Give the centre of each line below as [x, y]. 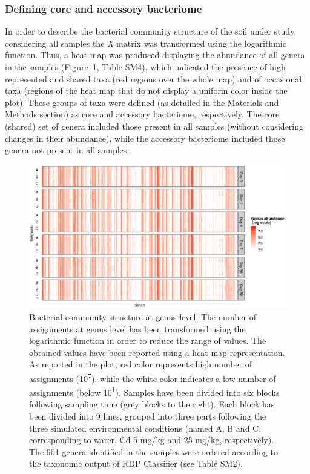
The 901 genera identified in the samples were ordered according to [153, 451]
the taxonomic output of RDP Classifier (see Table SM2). [136, 463]
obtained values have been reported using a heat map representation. [157, 352]
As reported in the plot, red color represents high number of [141, 364]
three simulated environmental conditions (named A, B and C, [145, 428]
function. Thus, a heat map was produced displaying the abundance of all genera [155, 55]
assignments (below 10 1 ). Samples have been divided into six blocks [154, 391]
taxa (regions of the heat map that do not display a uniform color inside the [146, 91]
